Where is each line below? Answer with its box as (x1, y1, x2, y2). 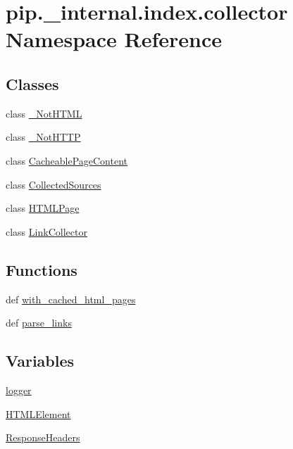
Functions (6, 258, 77, 280)
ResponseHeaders (6, 430, 80, 445)
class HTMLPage (6, 201, 80, 215)
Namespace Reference (6, 25, 222, 53)
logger (6, 382, 32, 397)
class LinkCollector (6, 224, 87, 239)
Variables (6, 350, 75, 372)
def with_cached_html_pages (6, 291, 136, 306)
